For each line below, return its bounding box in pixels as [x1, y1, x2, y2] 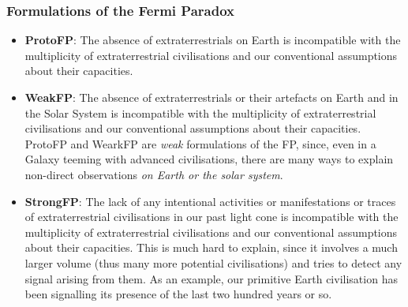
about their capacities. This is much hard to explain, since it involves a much [24, 239, 398, 256]
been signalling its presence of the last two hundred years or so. [24, 286, 332, 302]
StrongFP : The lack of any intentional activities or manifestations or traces [24, 193, 396, 209]
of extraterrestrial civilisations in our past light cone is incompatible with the [24, 208, 399, 225]
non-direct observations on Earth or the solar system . [24, 166, 283, 182]
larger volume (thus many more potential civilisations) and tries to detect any [24, 254, 402, 271]
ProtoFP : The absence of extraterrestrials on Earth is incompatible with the [24, 32, 401, 48]
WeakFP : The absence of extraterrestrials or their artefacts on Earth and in [24, 89, 399, 105]
